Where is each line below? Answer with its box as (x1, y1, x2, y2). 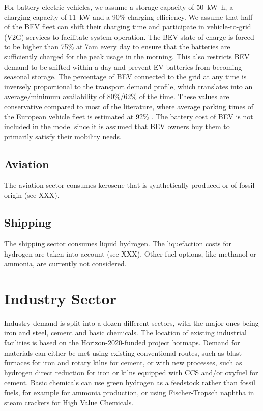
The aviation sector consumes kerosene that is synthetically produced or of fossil (4, 179, 255, 190)
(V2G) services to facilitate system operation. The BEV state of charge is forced (4, 31, 254, 42)
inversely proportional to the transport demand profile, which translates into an (4, 81, 253, 91)
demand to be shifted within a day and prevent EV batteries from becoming (4, 61, 242, 72)
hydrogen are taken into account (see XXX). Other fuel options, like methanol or (4, 248, 256, 259)
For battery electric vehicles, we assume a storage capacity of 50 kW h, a (4, 2, 233, 12)
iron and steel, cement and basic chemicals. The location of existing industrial (4, 327, 247, 338)
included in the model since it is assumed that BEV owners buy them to (4, 121, 230, 132)
